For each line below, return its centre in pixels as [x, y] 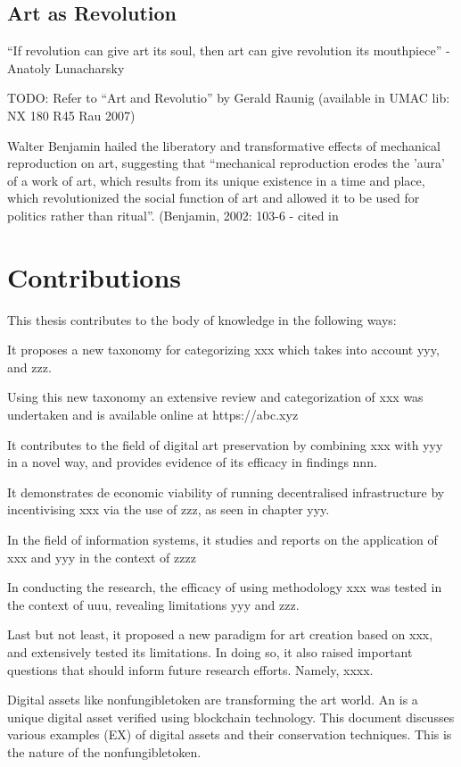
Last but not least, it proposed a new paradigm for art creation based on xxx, [220, 634]
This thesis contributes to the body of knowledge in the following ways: [202, 319]
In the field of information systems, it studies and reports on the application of [222, 540]
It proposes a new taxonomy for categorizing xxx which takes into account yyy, [223, 350]
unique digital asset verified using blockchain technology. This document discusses [231, 717]
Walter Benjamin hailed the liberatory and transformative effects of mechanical [224, 145]
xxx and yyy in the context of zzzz [102, 557]
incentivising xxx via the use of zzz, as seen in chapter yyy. [169, 509]
